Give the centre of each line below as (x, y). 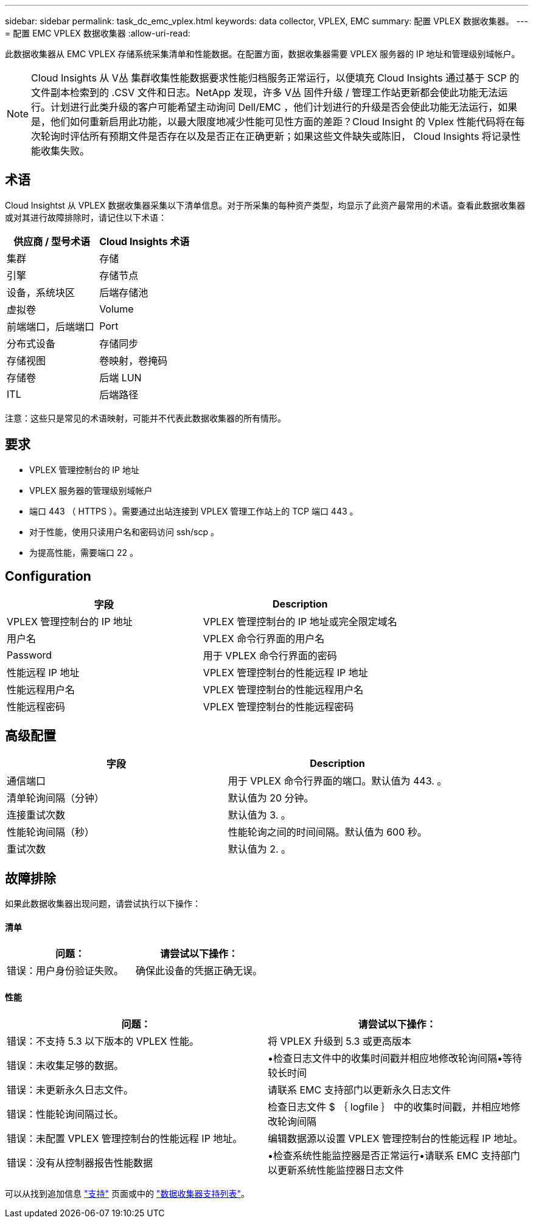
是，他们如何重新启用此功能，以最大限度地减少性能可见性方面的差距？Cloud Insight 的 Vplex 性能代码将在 (273, 122)
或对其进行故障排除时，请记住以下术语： (86, 217)
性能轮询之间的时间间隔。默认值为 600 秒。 (327, 832)
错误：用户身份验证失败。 (65, 971)
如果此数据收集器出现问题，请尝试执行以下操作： (103, 904)
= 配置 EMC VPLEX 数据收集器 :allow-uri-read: (98, 33)
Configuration (48, 577)
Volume (117, 309)
